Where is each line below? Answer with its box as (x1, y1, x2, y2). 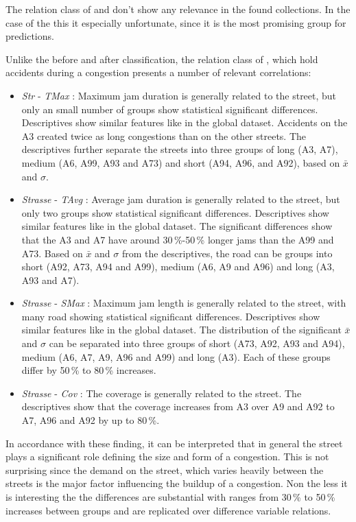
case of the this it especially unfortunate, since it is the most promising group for (5, 15, 346, 29)
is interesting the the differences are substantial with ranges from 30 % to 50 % (5, 490, 335, 503)
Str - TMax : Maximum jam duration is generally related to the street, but (21, 88, 337, 102)
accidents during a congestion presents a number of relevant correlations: (5, 65, 311, 80)
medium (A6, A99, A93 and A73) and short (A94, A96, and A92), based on (21, 155, 340, 169)
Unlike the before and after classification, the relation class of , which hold (5, 51, 318, 66)
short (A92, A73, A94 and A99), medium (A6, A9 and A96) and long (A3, (21, 259, 335, 274)
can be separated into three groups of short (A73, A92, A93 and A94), (49, 336, 345, 351)
